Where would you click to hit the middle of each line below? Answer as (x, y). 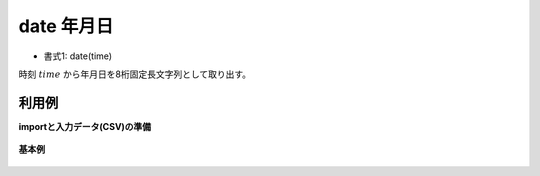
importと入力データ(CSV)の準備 (85, 126)
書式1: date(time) (78, 56)
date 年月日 (66, 26)
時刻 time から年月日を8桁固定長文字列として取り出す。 (135, 74)
